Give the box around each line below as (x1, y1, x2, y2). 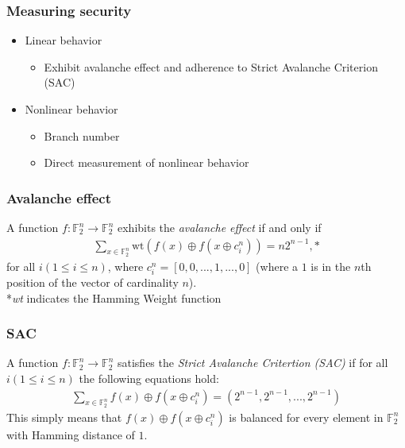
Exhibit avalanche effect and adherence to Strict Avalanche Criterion (44, 58, 378, 75)
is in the (310, 257, 351, 274)
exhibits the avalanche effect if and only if (117, 219, 322, 235)
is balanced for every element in (229, 408, 384, 425)
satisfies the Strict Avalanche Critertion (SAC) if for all (117, 354, 388, 371)
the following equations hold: (79, 369, 219, 386)
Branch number (44, 127, 120, 144)
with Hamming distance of (6, 426, 135, 442)
